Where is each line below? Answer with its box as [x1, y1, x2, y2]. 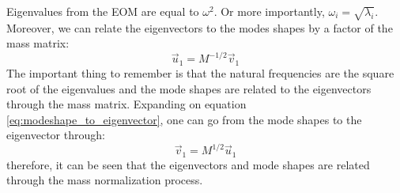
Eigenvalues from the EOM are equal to [6, 3, 199, 19]
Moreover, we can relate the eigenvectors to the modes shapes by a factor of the [6, 19, 393, 36]
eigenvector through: [6, 127, 105, 143]
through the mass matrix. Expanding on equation [6, 96, 247, 112]
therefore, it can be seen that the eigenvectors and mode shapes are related [6, 156, 370, 172]
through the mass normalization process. [6, 172, 203, 188]
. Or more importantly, [213, 3, 325, 19]
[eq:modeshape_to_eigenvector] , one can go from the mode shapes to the [6, 111, 362, 127]
